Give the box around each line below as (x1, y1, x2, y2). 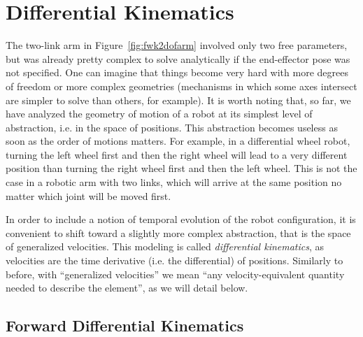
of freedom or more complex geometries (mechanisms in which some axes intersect (6, 78, 357, 93)
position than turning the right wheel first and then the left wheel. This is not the (6, 161, 357, 175)
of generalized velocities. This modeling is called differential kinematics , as (6, 239, 325, 254)
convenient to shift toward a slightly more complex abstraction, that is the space (6, 225, 351, 240)
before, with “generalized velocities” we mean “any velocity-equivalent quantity (6, 266, 345, 281)
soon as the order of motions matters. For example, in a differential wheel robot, (6, 134, 350, 148)
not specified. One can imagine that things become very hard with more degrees (6, 65, 348, 80)
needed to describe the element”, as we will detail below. (6, 280, 248, 295)
